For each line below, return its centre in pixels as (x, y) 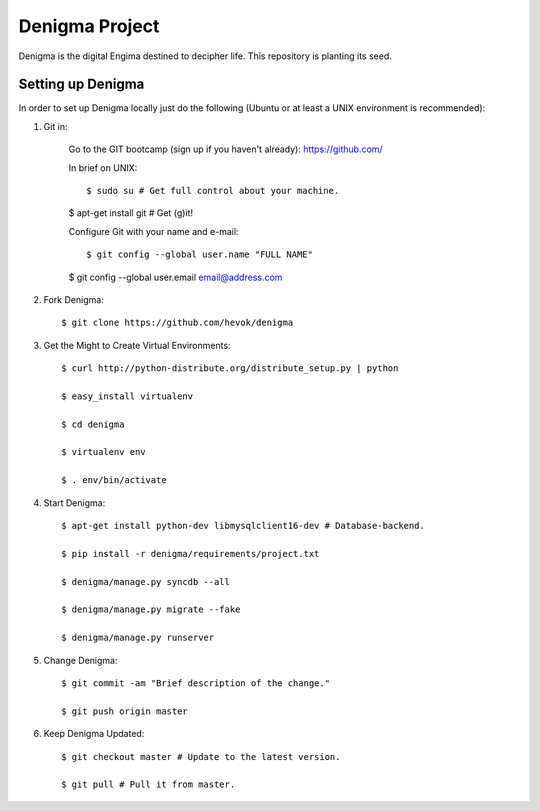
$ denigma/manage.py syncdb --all (145, 581)
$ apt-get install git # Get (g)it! (131, 213)
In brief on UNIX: (103, 167)
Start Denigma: (74, 502)
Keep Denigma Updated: (94, 734)
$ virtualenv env (103, 452)
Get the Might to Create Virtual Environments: (137, 345)
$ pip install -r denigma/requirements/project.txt (190, 553)
